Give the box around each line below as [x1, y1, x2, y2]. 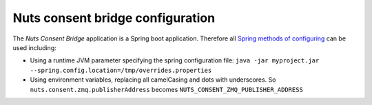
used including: [12, 43, 56, 51]
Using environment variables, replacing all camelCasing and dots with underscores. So [30, 75, 276, 84]
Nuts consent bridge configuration [12, 10, 216, 25]
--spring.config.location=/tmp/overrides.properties [30, 66, 212, 74]
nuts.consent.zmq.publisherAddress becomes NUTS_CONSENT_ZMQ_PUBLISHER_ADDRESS [30, 85, 303, 93]
